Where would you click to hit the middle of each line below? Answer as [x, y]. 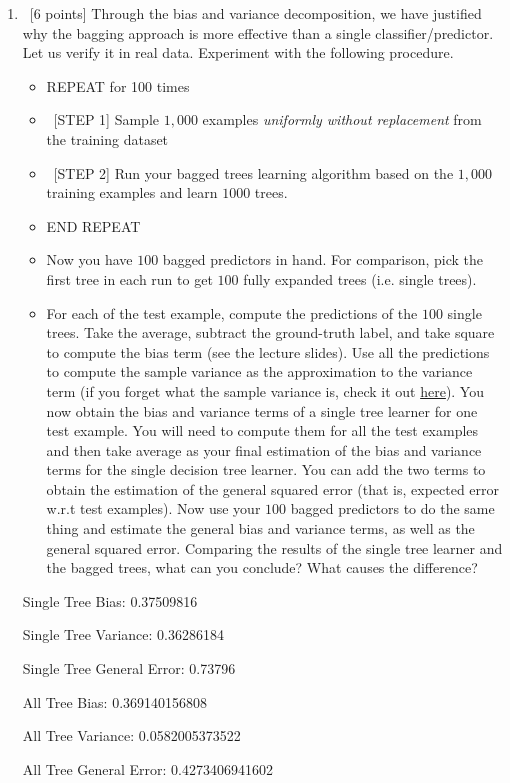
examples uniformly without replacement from [342, 119]
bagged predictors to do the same [392, 508]
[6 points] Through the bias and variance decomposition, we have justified [255, 13]
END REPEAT [93, 225]
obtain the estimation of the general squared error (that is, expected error [273, 488]
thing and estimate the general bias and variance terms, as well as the [260, 528]
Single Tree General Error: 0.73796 [129, 668]
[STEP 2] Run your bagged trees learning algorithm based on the [253, 172]
